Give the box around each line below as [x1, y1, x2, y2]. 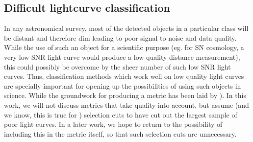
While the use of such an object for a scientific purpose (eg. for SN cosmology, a [4, 42, 244, 52]
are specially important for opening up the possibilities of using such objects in [4, 80, 241, 91]
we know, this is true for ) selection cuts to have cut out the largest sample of [4, 109, 237, 119]
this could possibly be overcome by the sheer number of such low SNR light [4, 61, 231, 71]
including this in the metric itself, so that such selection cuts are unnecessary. [4, 128, 237, 139]
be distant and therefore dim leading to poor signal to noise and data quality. [4, 32, 237, 43]
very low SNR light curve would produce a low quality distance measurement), [4, 51, 240, 62]
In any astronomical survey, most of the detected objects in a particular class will [4, 23, 249, 33]
